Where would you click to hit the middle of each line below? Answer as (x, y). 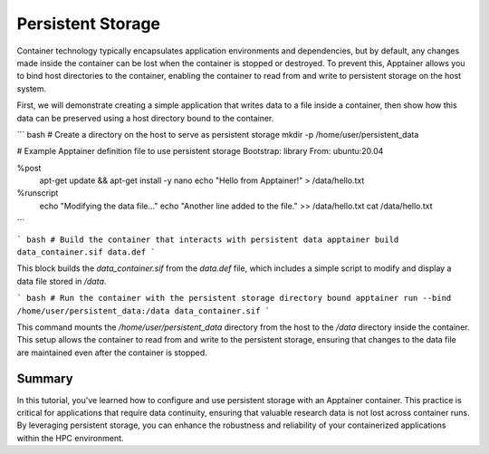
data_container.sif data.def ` (86, 252)
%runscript (38, 193)
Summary (45, 378)
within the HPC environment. (70, 438)
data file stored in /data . (62, 281)
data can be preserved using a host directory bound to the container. (145, 118)
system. (32, 88)
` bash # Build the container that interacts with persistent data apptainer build (208, 239)
